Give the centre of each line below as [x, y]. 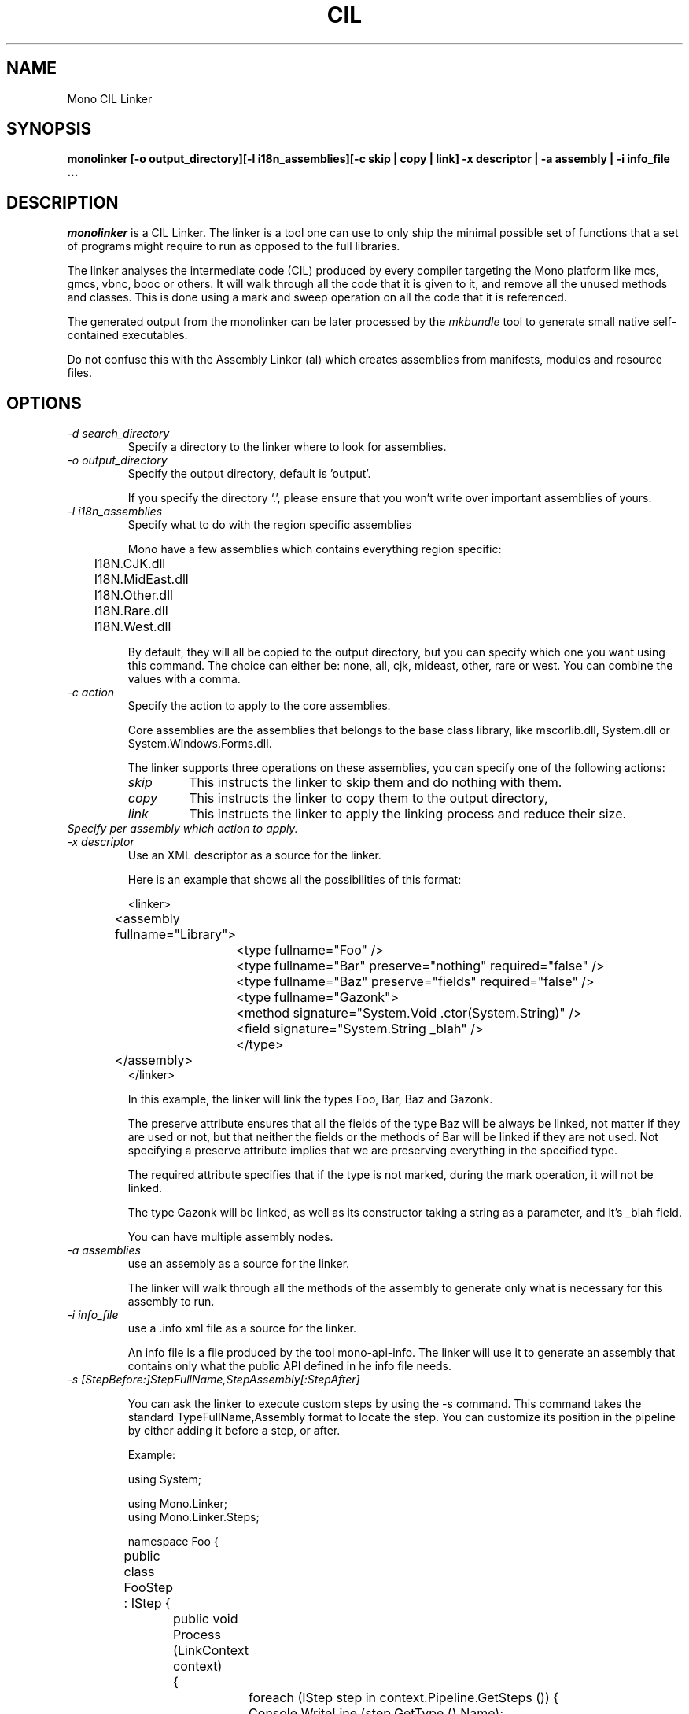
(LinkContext [211, 1651]
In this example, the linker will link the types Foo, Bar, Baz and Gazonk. [310, 1099]
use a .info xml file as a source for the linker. [242, 1328]
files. [79, 373]
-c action [91, 693]
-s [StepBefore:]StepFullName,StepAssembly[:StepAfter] [214, 1380]
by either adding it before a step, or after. [234, 1431]
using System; [164, 1479]
